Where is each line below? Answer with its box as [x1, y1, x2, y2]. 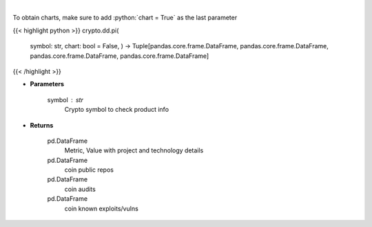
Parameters [30, 80, 65, 88]
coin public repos [64, 166, 114, 174]
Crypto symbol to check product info [64, 106, 169, 114]
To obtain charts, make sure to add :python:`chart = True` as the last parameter [12, 14, 238, 22]
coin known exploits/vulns [64, 204, 139, 213]
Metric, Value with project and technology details [64, 146, 204, 155]
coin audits [64, 185, 96, 193]
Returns [30, 121, 54, 129]
